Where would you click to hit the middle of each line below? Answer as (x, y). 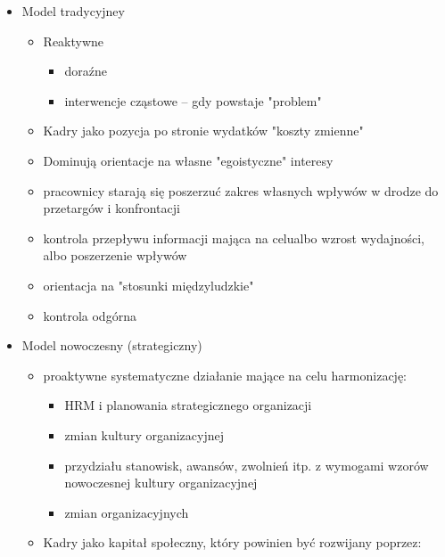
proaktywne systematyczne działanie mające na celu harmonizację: (225, 375)
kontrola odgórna (90, 315)
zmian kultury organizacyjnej (144, 434)
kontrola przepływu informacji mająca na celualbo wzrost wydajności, (234, 238)
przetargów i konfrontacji (111, 208)
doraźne (86, 71)
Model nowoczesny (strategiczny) (112, 345)
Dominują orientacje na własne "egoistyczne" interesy (188, 160)
